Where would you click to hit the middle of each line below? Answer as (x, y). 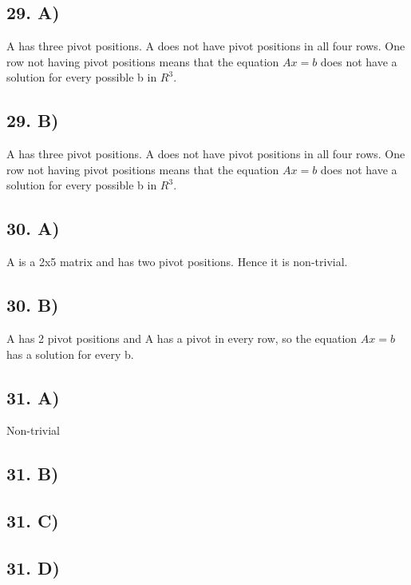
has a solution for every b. (70, 354)
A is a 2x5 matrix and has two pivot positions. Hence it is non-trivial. (177, 262)
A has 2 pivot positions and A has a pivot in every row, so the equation (182, 338)
